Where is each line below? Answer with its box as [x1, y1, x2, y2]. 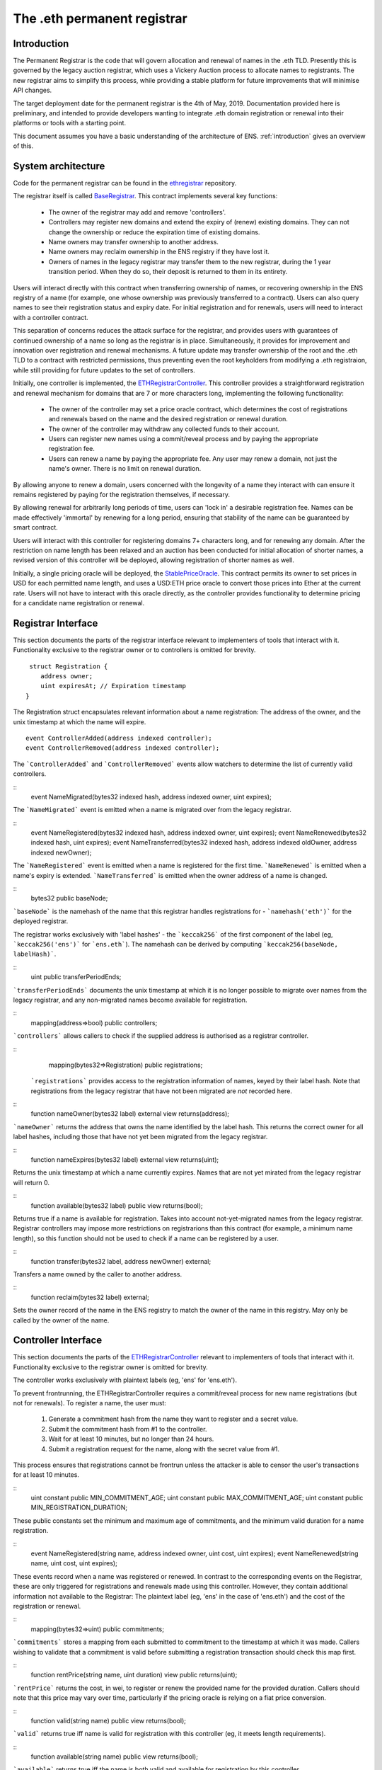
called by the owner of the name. [13, 1315, 110, 1324]
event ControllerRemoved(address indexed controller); [25, 744, 220, 752]
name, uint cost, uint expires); [30, 1559, 118, 1568]
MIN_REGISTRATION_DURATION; [30, 1503, 128, 1512]
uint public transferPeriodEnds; [30, 973, 122, 981]
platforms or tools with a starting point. [13, 119, 127, 127]
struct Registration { [29, 662, 108, 670]
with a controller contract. [13, 313, 88, 321]
